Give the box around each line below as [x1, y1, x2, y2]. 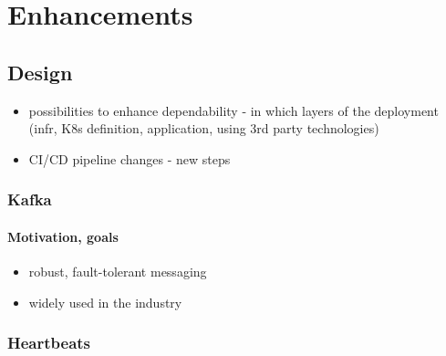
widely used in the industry [28, 292, 182, 311]
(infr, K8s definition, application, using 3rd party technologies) [28, 119, 379, 138]
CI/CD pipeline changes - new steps [28, 149, 231, 168]
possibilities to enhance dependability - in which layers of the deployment [28, 100, 439, 120]
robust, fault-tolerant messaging [28, 262, 207, 280]
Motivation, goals [7, 226, 119, 246]
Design [7, 58, 73, 86]
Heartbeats [7, 331, 91, 354]
